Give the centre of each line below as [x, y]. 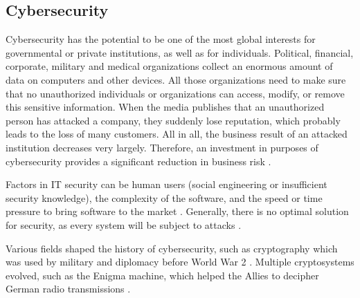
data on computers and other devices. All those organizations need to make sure [176, 79]
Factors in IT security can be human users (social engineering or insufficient [166, 184]
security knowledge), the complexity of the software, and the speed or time [164, 197]
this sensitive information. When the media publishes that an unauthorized [165, 107]
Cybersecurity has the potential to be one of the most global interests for [161, 39]
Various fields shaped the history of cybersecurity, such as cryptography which [172, 248]
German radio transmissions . [68, 289]
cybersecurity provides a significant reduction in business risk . [138, 161]
